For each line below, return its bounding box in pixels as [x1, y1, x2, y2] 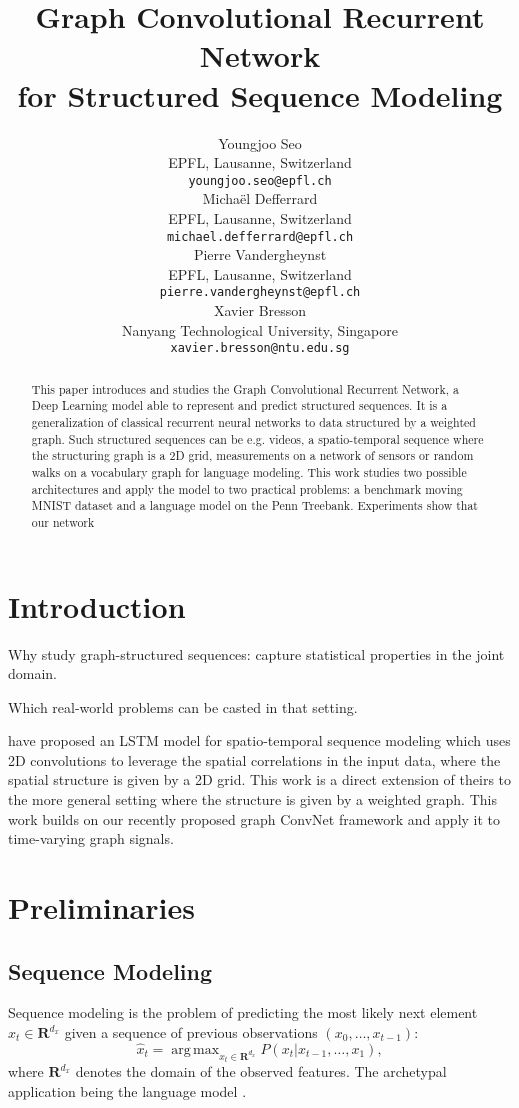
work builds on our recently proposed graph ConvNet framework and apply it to [8, 808, 501, 829]
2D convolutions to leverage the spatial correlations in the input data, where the [8, 749, 501, 770]
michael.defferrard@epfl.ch [166, 229, 354, 244]
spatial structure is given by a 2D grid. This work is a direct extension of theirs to [8, 769, 512, 790]
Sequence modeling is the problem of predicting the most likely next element [8, 1002, 478, 1023]
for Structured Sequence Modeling [17, 74, 503, 115]
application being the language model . [8, 1080, 247, 1101]
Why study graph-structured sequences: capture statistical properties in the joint [8, 643, 505, 664]
